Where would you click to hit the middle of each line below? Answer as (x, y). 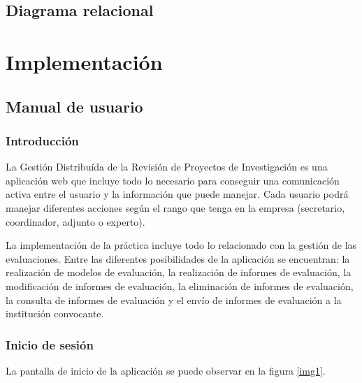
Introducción (42, 140)
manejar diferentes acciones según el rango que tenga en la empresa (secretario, (175, 207)
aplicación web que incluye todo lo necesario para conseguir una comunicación (173, 180)
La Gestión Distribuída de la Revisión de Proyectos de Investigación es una (167, 167)
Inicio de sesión (50, 344)
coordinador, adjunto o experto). (75, 221)
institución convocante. (55, 313)
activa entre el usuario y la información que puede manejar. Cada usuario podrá (177, 194)
